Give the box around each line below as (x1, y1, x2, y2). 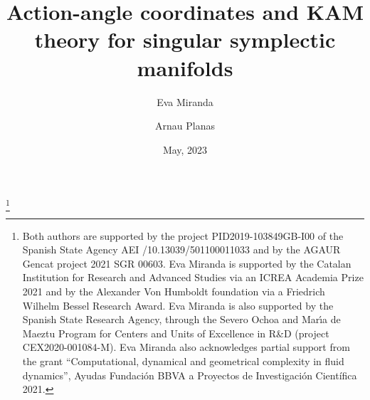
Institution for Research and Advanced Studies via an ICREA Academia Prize (22, 270, 364, 285)
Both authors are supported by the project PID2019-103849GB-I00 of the (22, 228, 344, 243)
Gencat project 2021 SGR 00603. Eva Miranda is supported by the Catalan (22, 256, 351, 270)
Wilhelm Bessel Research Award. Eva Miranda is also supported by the (22, 298, 334, 312)
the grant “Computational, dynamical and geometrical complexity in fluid (22, 353, 344, 368)
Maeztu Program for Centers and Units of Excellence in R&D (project (22, 325, 329, 340)
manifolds (137, 53, 233, 82)
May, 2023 (162, 142, 208, 157)
